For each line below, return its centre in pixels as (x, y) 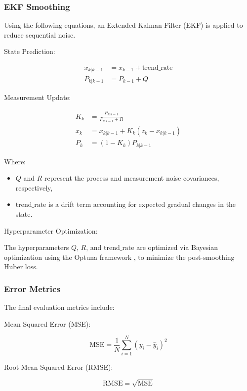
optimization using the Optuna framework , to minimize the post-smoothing (119, 257)
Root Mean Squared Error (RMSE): (59, 367)
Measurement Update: (38, 97)
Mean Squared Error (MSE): (47, 323)
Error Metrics (32, 288)
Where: (15, 161)
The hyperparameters (37, 247)
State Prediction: (30, 51)
